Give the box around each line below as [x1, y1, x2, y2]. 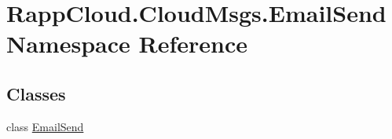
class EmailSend [6, 118, 84, 134]
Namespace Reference [6, 27, 247, 60]
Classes [6, 81, 66, 105]
